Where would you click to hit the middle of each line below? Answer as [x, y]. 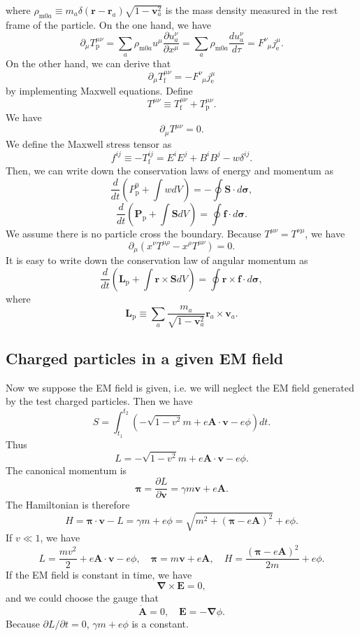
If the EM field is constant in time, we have [99, 575]
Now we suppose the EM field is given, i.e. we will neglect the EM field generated [180, 387]
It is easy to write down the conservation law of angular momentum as [157, 260]
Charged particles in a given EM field [145, 358]
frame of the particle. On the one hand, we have [109, 24]
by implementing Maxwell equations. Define [99, 91]
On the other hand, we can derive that [88, 63]
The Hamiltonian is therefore [68, 505]
